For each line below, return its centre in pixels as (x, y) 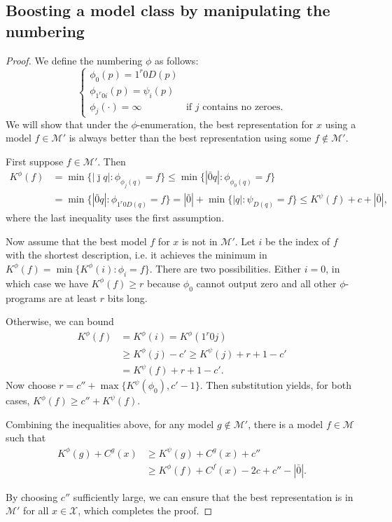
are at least (73, 297)
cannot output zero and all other (266, 283)
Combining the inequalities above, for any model (110, 424)
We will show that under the (67, 124)
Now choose (31, 385)
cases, (18, 400)
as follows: (176, 60)
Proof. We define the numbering (74, 60)
